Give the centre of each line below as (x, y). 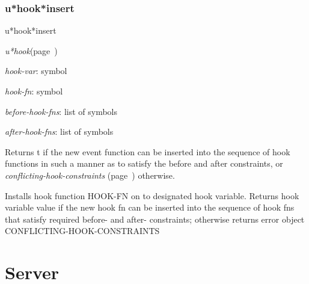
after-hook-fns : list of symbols (59, 131)
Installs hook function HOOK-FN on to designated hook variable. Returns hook (152, 195)
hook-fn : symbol (34, 91)
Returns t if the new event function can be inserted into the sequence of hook (148, 151)
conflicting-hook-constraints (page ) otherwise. (90, 175)
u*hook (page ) (31, 50)
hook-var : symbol (36, 71)
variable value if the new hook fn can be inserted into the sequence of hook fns (150, 207)
